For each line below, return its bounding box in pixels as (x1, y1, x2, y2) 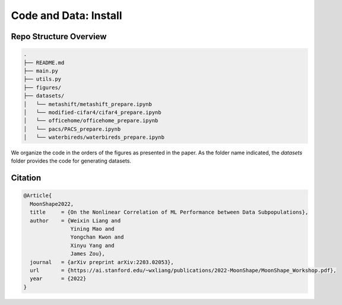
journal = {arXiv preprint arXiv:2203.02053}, (30, 259, 175, 265)
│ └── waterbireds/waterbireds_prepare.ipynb (23, 134, 164, 141)
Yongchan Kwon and (70, 234, 124, 240)
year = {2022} (30, 275, 87, 282)
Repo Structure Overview (11, 31, 107, 42)
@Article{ (23, 192, 52, 199)
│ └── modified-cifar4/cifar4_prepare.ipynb (23, 109, 161, 116)
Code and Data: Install (11, 9, 122, 22)
